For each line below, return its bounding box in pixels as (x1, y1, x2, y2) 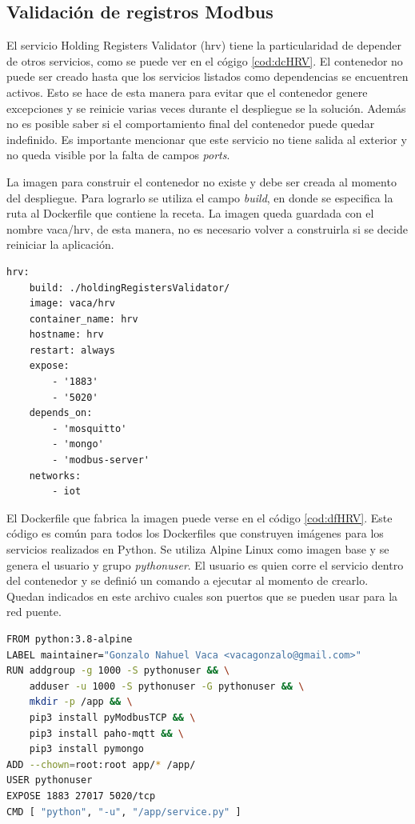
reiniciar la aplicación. (6, 236, 114, 253)
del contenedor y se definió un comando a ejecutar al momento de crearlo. (6, 572, 369, 589)
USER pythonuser (6, 774, 93, 786)
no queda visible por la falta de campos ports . (6, 146, 230, 163)
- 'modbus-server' (52, 454, 150, 466)
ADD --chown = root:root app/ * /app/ (6, 758, 196, 770)
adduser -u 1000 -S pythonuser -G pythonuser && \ (29, 680, 305, 692)
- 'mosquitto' (52, 422, 127, 434)
